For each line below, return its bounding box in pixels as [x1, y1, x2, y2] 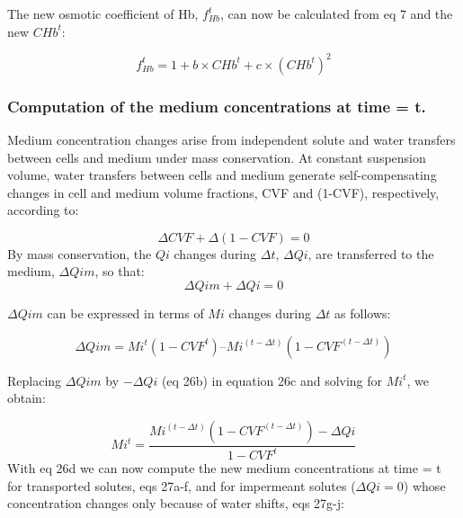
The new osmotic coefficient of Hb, [7, 4, 199, 22]
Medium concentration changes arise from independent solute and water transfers [7, 129, 456, 148]
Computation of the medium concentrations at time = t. [7, 94, 426, 117]
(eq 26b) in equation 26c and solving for [161, 371, 383, 389]
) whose [403, 476, 446, 495]
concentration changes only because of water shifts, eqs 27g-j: [7, 494, 344, 513]
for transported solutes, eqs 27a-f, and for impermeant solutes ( [7, 476, 356, 495]
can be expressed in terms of [47, 304, 204, 323]
